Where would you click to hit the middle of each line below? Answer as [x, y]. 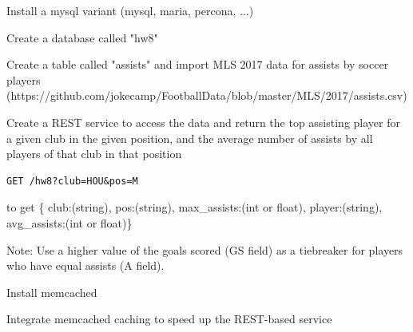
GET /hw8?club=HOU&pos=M [72, 181]
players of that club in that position [94, 154]
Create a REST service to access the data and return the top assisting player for [203, 122]
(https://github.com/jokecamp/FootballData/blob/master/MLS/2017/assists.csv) [207, 95]
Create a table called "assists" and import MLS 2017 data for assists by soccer [198, 64]
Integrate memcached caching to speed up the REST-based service [169, 319]
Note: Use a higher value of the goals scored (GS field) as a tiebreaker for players [205, 249]
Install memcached [52, 292]
